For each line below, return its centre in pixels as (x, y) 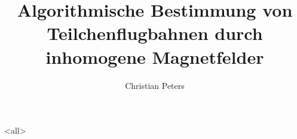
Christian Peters (155, 85)
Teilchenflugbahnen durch (155, 33)
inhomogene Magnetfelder (155, 56)
